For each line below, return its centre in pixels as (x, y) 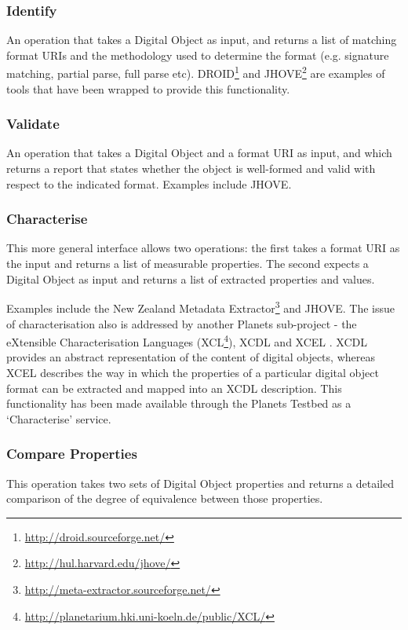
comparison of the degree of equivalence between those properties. (165, 498)
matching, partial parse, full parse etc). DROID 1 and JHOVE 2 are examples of (196, 72)
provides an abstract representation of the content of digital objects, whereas (191, 357)
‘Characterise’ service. (59, 418)
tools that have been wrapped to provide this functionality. (148, 88)
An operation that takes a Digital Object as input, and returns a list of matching (202, 40)
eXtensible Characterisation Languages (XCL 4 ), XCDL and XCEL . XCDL (187, 341)
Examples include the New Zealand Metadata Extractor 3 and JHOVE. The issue (200, 307)
